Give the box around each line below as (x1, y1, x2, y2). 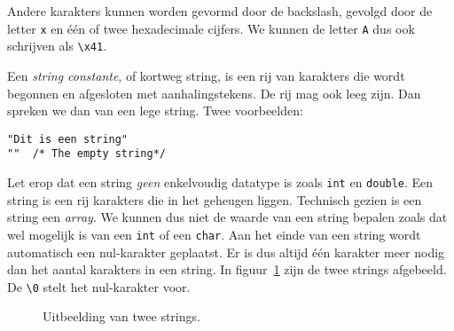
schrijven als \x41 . (7, 36, 107, 55)
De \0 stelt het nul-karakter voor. (7, 277, 191, 296)
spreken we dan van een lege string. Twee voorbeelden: (7, 101, 303, 120)
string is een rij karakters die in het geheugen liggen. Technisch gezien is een (7, 190, 422, 209)
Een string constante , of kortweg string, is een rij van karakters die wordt (7, 66, 405, 84)
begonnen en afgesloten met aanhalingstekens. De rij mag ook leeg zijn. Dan (7, 83, 421, 102)
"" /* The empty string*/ (7, 147, 166, 161)
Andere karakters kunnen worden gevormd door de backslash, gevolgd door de (7, 2, 433, 20)
